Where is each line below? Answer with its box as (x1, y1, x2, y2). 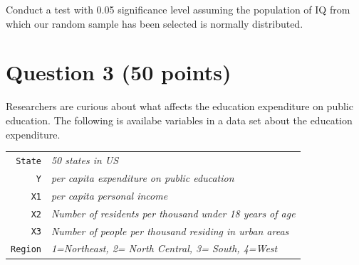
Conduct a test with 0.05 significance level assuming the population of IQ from (6, 2, 350, 16)
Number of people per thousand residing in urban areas (51, 223, 289, 238)
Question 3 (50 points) (6, 58, 231, 87)
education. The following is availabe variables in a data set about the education (6, 112, 353, 127)
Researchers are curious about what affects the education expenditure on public (6, 99, 353, 114)
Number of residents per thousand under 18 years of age (51, 205, 296, 220)
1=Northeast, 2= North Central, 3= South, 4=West (51, 241, 278, 256)
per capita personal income (51, 188, 168, 202)
